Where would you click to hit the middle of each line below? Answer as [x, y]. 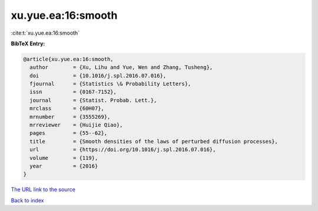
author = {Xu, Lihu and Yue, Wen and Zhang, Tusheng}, [121, 67]
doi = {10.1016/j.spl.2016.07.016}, [98, 76]
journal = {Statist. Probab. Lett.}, [93, 100]
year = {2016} [64, 166]
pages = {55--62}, [69, 133]
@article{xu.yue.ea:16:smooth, [69, 59]
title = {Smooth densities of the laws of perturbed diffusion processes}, [154, 141]
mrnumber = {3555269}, [70, 117]
